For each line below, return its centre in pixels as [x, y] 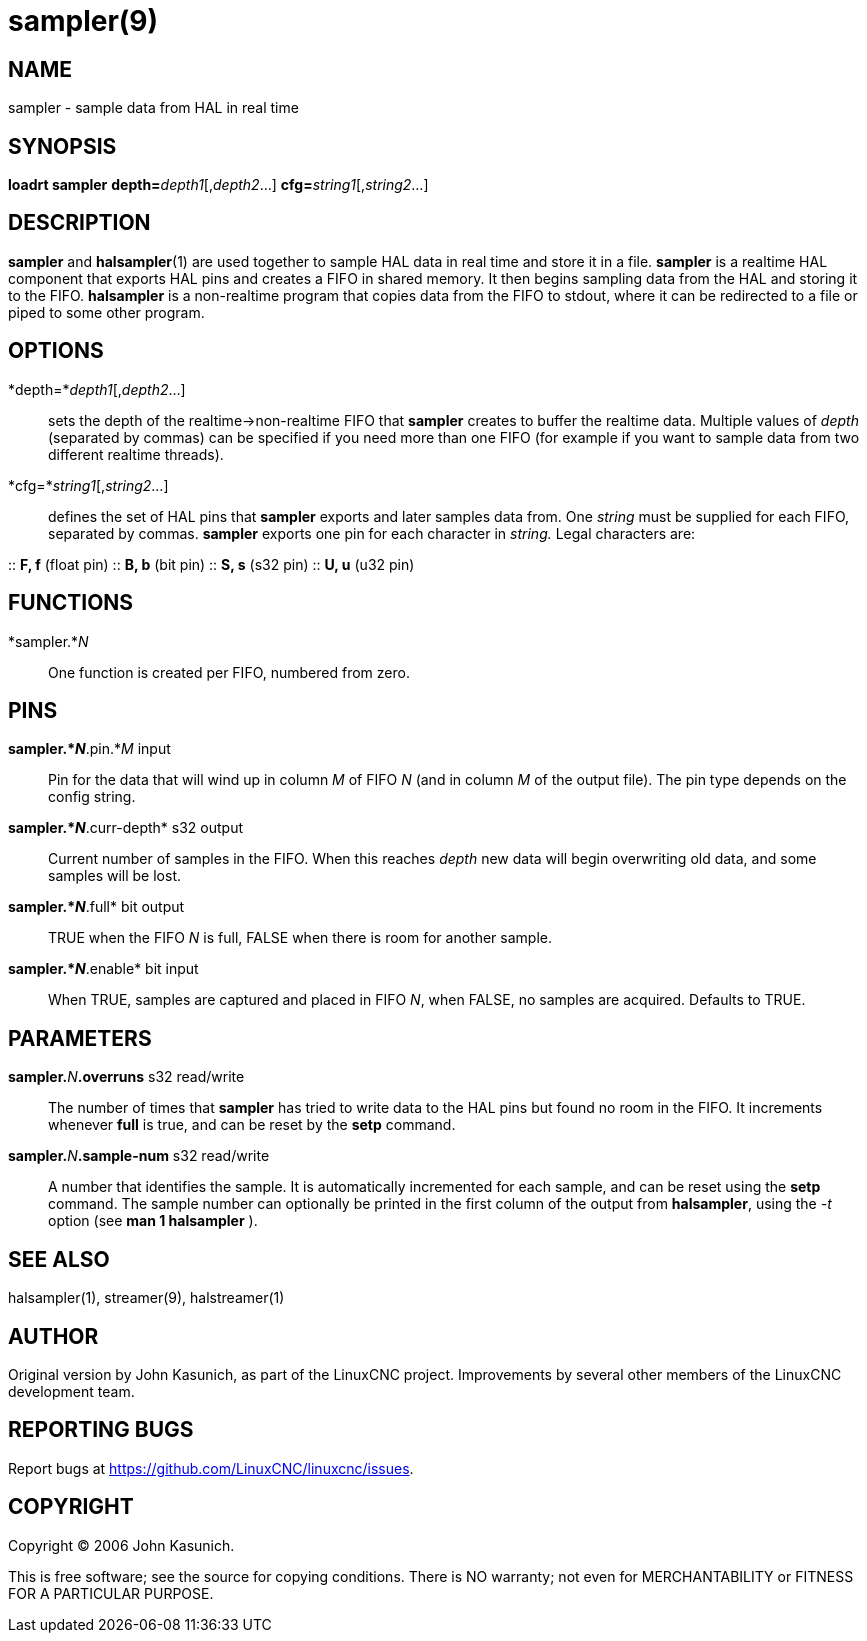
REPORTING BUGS [101, 1430]
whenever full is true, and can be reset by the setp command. [252, 1125]
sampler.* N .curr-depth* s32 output [125, 828]
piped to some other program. [106, 312]
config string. [92, 797]
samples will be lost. [114, 876]
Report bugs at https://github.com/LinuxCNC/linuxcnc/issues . [211, 1468]
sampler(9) [83, 21]
